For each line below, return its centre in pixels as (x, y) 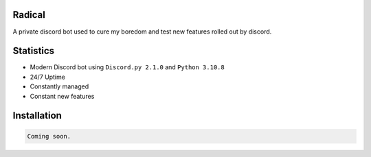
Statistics (34, 51)
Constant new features (62, 96)
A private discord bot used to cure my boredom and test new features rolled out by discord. (142, 32)
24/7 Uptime (47, 77)
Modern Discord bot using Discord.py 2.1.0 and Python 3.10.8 (127, 67)
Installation (37, 116)
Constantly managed (59, 86)
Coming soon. (49, 136)
